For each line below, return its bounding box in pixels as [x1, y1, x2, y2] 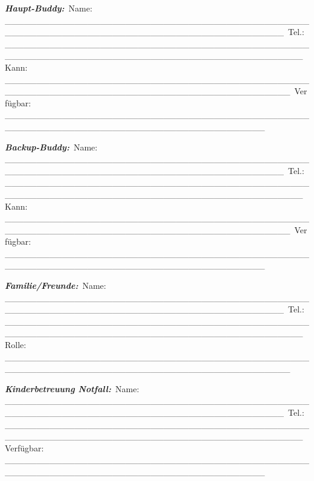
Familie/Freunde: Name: [5, 279, 106, 292]
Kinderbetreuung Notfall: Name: [5, 382, 139, 395]
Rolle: [5, 338, 27, 351]
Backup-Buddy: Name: [5, 140, 98, 153]
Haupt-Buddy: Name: [5, 2, 92, 14]
